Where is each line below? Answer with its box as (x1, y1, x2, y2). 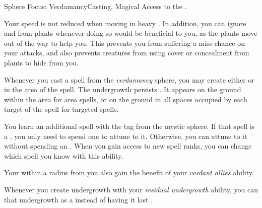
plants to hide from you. (4, 57, 79, 67)
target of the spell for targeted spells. (4, 104, 119, 114)
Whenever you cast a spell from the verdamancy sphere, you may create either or (4, 74, 254, 85)
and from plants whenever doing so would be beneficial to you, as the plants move (4, 28, 257, 38)
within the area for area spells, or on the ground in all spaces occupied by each (4, 94, 247, 104)
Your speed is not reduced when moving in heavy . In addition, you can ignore (4, 18, 246, 28)
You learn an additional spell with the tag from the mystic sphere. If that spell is (4, 120, 255, 131)
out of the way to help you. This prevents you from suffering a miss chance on (4, 37, 245, 48)
